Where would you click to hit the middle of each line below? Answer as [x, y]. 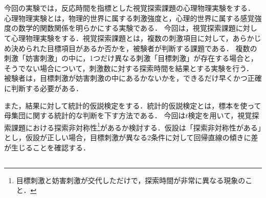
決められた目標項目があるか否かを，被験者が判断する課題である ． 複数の [134, 48]
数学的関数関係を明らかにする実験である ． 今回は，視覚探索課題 [127, 28]
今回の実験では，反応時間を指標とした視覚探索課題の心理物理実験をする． [129, 8]
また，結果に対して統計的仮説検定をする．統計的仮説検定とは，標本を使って [133, 105]
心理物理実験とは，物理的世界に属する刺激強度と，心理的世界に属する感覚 [129, 18]
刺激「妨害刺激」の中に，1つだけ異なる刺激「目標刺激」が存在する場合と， [131, 58]
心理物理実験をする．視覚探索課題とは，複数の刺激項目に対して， [122, 38]
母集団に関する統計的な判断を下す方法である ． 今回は [95, 115]
